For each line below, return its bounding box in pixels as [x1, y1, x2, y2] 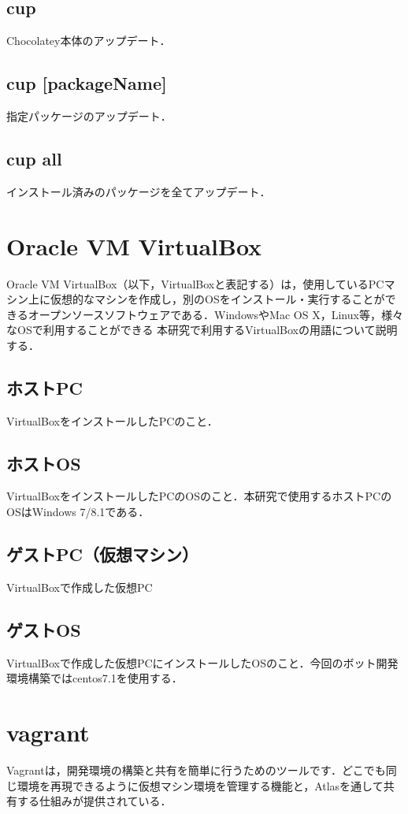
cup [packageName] [6, 71, 167, 95]
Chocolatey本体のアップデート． [6, 32, 171, 49]
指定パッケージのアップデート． [6, 108, 172, 124]
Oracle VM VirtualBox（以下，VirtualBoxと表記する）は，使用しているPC [6, 275, 384, 292]
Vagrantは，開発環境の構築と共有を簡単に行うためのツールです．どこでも [6, 761, 386, 778]
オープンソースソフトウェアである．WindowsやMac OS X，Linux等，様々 [28, 306, 403, 322]
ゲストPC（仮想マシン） [6, 542, 198, 567]
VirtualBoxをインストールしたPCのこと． [6, 412, 218, 429]
